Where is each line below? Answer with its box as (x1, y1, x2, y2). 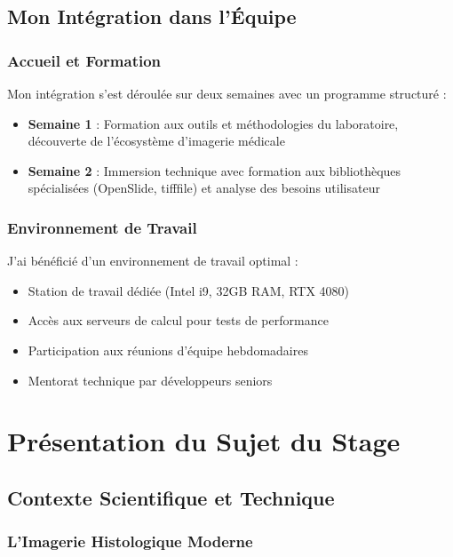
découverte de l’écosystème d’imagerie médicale (28, 131, 285, 150)
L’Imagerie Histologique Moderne (7, 530, 253, 553)
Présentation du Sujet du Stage (7, 423, 401, 459)
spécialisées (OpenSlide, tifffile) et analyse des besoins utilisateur (28, 179, 380, 197)
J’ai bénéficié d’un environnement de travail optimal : (7, 251, 298, 270)
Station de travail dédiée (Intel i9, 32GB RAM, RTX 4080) (28, 281, 350, 299)
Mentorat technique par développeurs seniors (28, 370, 273, 389)
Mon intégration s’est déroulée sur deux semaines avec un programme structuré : (7, 84, 447, 102)
